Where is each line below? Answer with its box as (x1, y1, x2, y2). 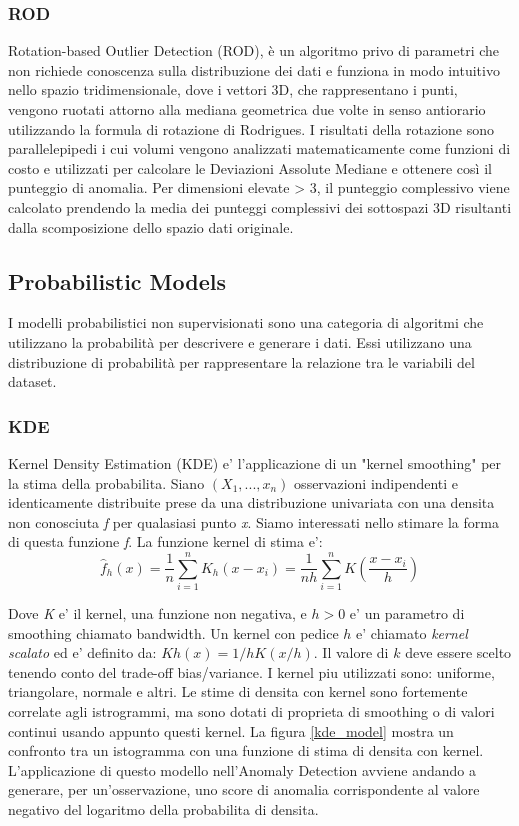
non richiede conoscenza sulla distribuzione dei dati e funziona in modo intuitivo (8, 59, 500, 80)
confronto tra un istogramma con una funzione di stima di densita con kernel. (8, 740, 484, 761)
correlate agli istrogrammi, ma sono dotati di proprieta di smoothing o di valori (8, 701, 495, 722)
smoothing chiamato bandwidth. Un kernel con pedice (8, 622, 339, 643)
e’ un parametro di (349, 603, 465, 624)
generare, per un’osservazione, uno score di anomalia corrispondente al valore (8, 779, 480, 800)
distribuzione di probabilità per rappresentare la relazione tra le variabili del (8, 351, 475, 372)
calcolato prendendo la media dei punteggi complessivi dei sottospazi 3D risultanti (8, 196, 512, 217)
